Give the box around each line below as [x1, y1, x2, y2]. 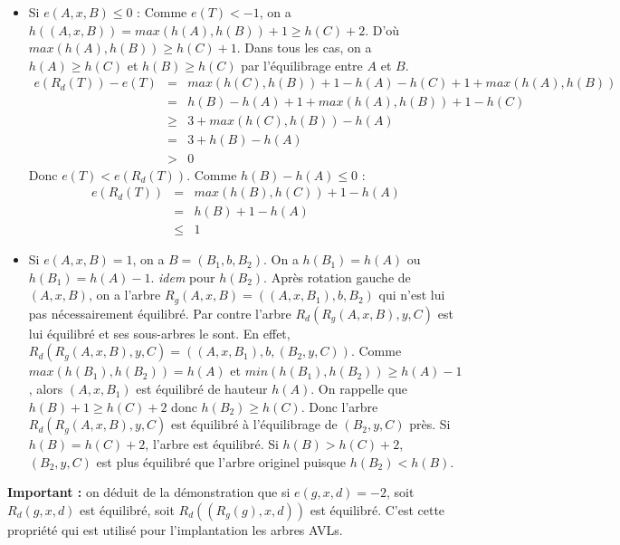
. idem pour [150, 267, 215, 286]
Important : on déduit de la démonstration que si [7, 483, 291, 502]
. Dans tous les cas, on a [236, 38, 372, 57]
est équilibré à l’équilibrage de [171, 415, 338, 434]
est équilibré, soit [80, 501, 175, 520]
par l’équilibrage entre [241, 55, 363, 74]
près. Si [409, 415, 451, 434]
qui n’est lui [378, 285, 445, 304]
